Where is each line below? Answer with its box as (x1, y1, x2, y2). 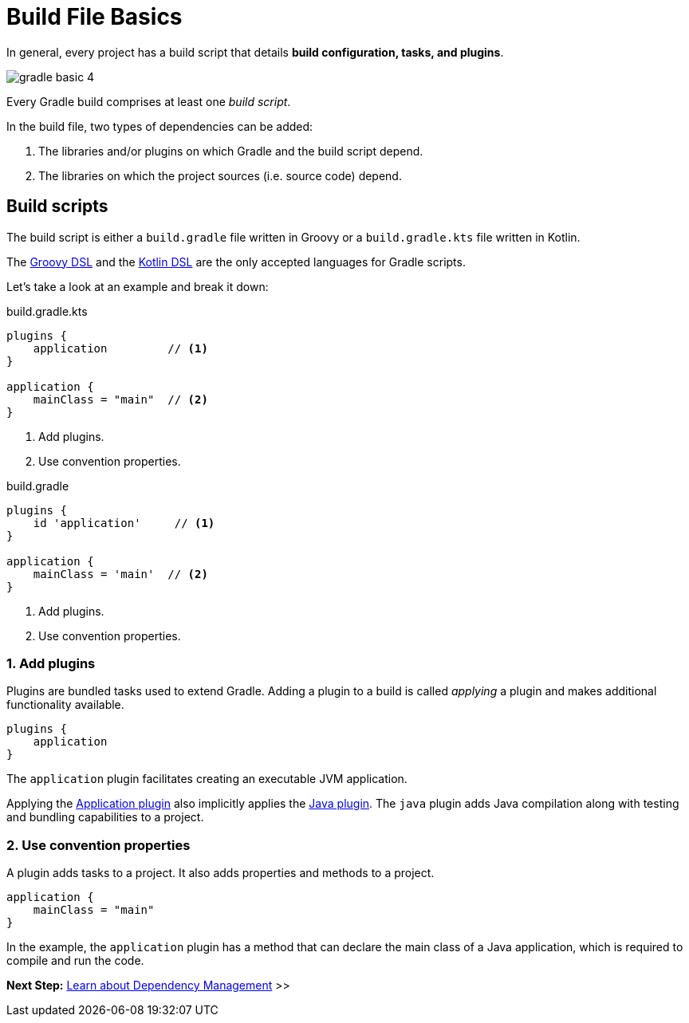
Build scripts (6, 196, 108, 217)
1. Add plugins (6, 655, 96, 671)
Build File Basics (6, 3, 183, 30)
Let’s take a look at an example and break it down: (6, 279, 269, 293)
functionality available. (6, 698, 124, 712)
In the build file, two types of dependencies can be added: (6, 119, 313, 133)
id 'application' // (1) (33, 516, 215, 529)
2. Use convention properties (6, 836, 191, 853)
